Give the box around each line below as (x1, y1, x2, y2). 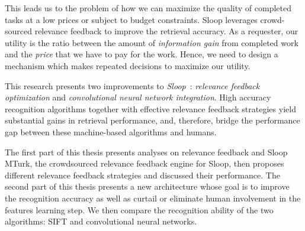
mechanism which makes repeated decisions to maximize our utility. (5, 59, 251, 71)
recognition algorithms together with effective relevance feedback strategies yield (5, 102, 296, 115)
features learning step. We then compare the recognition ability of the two (5, 203, 274, 216)
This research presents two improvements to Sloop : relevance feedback (5, 79, 260, 92)
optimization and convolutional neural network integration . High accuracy (5, 91, 271, 103)
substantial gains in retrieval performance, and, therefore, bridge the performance (5, 114, 300, 126)
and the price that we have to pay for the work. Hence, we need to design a (5, 48, 278, 60)
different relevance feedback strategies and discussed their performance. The (5, 168, 280, 181)
